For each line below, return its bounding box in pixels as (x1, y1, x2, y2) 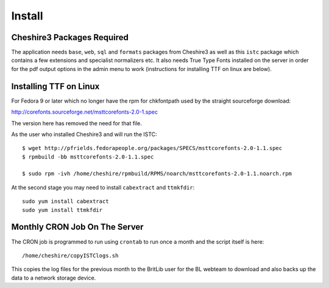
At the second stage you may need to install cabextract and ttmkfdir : (11, 183, 195, 191)
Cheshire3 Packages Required (11, 32, 129, 43)
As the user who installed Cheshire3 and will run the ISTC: (11, 131, 158, 138)
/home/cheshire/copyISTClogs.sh (22, 252, 119, 259)
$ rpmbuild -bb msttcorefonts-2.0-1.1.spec (22, 153, 154, 160)
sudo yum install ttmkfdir (22, 207, 103, 213)
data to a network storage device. (11, 274, 96, 281)
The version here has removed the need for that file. (11, 119, 143, 127)
